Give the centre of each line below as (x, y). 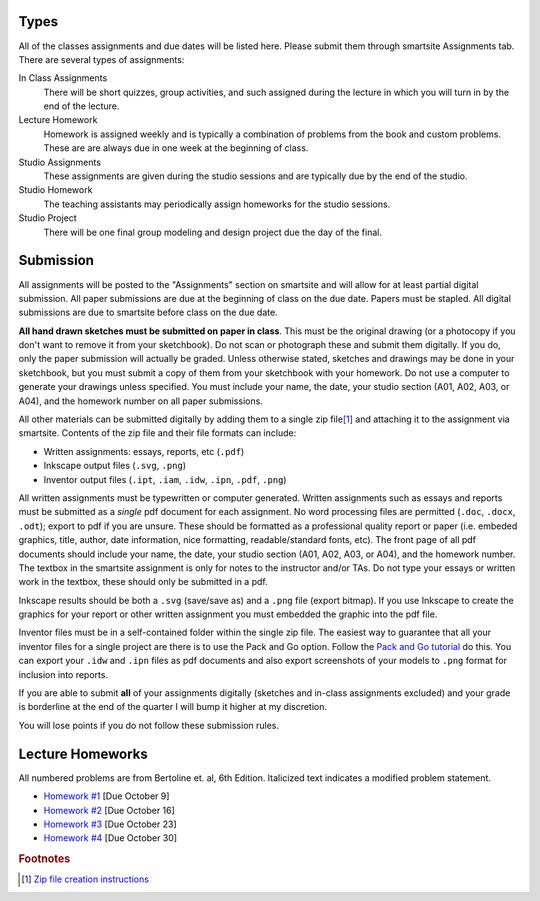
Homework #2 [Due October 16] (109, 810)
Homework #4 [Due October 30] (110, 838)
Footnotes (44, 859)
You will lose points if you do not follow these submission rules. (149, 725)
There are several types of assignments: (101, 59)
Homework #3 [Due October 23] (110, 824)
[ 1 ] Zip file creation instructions (85, 879)
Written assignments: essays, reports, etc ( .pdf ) (144, 451)
